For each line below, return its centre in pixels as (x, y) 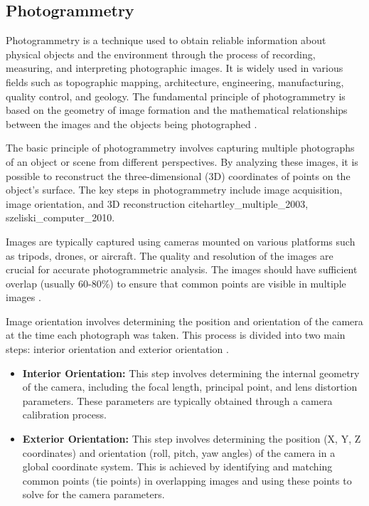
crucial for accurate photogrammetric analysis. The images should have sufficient (182, 269)
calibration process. (64, 415)
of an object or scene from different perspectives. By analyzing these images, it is (182, 161)
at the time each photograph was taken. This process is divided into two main (176, 335)
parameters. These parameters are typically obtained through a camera (177, 400)
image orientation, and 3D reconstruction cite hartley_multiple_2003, (157, 203)
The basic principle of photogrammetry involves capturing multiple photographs (180, 148)
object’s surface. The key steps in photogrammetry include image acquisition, (174, 190)
